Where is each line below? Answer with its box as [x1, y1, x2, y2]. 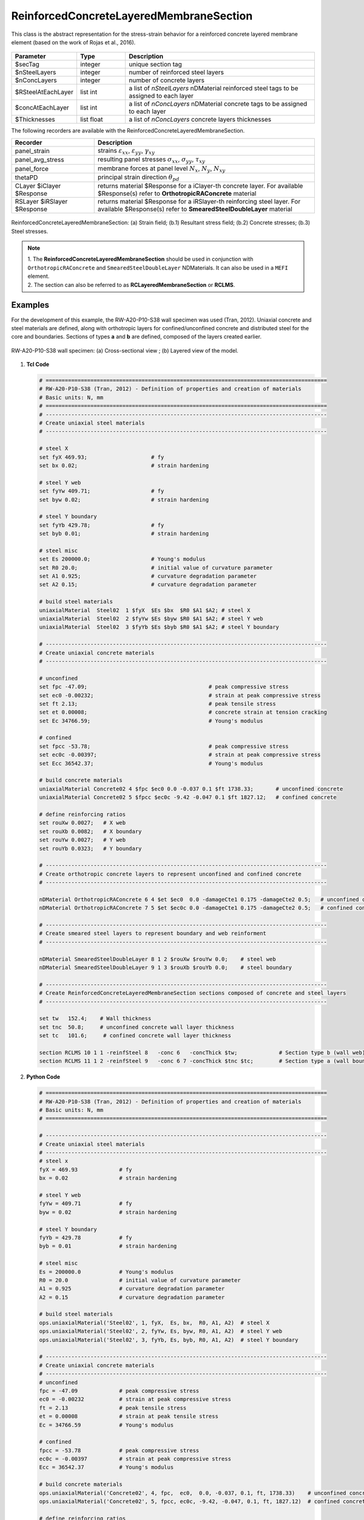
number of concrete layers [129, 76, 205, 85]
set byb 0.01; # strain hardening [39, 530, 209, 537]
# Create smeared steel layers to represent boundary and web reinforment [39, 930, 267, 937]
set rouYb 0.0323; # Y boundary [39, 845, 142, 852]
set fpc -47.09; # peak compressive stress [39, 683, 289, 690]
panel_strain [15, 147, 50, 155]
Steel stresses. [11, 227, 49, 235]
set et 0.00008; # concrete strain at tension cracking [39, 709, 328, 716]
